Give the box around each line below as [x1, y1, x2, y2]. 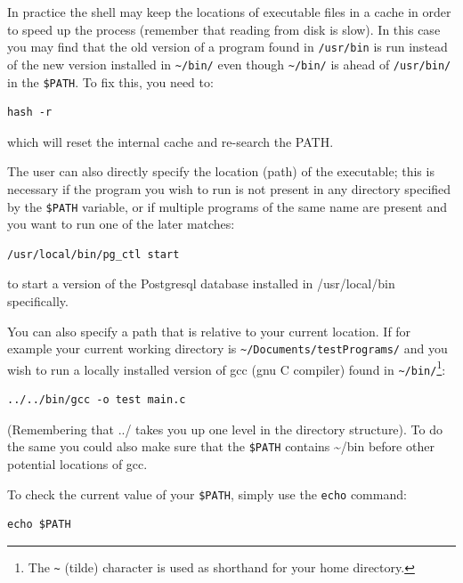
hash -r [7, 106, 53, 119]
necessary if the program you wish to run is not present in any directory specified [7, 179, 451, 198]
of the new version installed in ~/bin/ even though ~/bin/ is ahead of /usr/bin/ [7, 54, 451, 73]
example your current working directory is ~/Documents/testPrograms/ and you [7, 339, 448, 358]
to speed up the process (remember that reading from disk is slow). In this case [7, 20, 441, 38]
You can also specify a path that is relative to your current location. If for [7, 321, 411, 340]
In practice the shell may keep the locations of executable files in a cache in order [7, 3, 451, 20]
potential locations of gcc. [7, 454, 148, 473]
